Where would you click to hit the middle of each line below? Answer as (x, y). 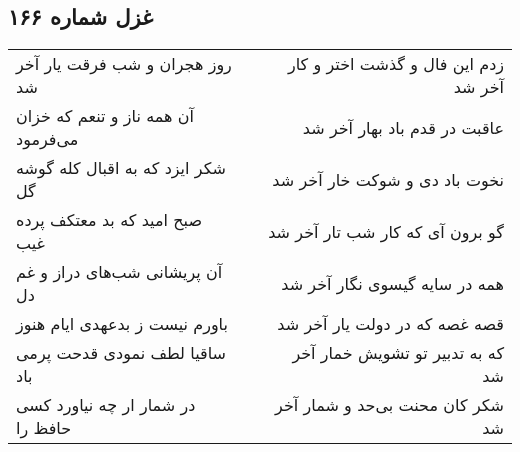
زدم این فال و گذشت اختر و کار (395, 64)
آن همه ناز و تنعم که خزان (105, 116)
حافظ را (44, 428)
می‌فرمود (47, 139)
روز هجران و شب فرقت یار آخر (124, 64)
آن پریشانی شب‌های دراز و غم (119, 272)
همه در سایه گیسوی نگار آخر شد (392, 283)
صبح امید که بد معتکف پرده (109, 220)
